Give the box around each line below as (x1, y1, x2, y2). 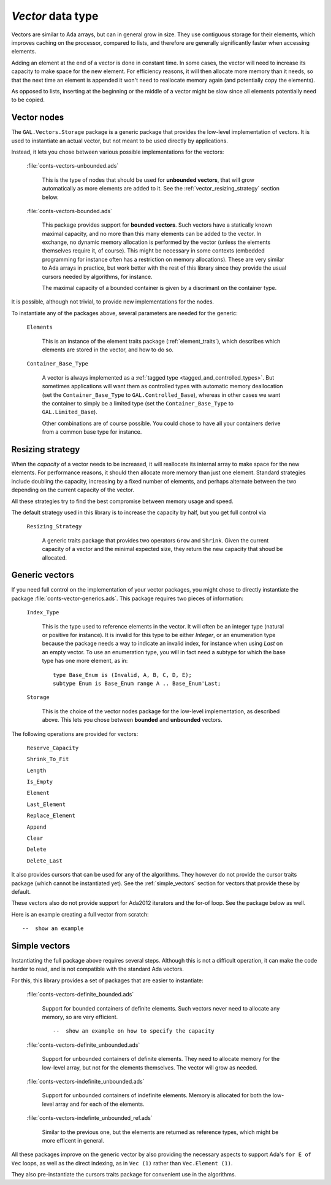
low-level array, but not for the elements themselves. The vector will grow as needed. (42, 1063, 257, 1071)
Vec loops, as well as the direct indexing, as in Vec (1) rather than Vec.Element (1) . (11, 1159, 233, 1167)
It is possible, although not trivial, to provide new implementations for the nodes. (11, 298, 215, 305)
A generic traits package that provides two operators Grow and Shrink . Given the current (42, 536, 269, 544)
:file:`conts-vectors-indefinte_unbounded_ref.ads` (26, 1114, 153, 1122)
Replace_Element (26, 812, 76, 819)
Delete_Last (26, 857, 63, 864)
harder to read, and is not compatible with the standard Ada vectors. (11, 965, 184, 973)
